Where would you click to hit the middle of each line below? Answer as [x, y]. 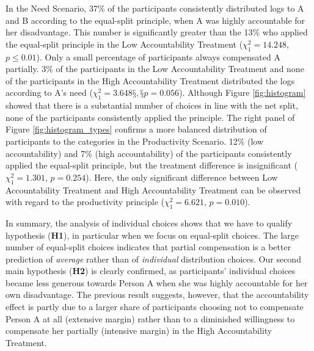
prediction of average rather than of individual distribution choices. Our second [153, 259]
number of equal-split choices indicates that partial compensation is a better [148, 247]
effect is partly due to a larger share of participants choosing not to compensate [155, 307]
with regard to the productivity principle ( [85, 202]
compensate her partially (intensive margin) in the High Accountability [139, 331]
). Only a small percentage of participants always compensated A [158, 56]
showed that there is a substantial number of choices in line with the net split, [152, 105]
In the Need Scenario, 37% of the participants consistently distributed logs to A [155, 8]
